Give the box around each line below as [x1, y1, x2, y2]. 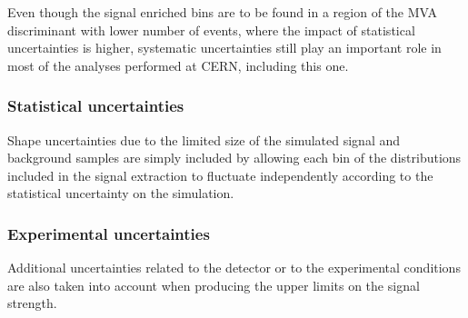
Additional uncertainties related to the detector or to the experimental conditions [7, 258, 461, 277]
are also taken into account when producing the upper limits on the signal [7, 275, 420, 294]
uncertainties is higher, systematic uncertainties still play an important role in [7, 38, 442, 57]
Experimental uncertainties [7, 222, 210, 244]
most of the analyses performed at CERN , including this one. [7, 55, 349, 75]
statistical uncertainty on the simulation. [7, 184, 234, 203]
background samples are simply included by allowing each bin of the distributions [7, 148, 462, 167]
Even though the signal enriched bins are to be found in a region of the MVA [7, 3, 438, 21]
